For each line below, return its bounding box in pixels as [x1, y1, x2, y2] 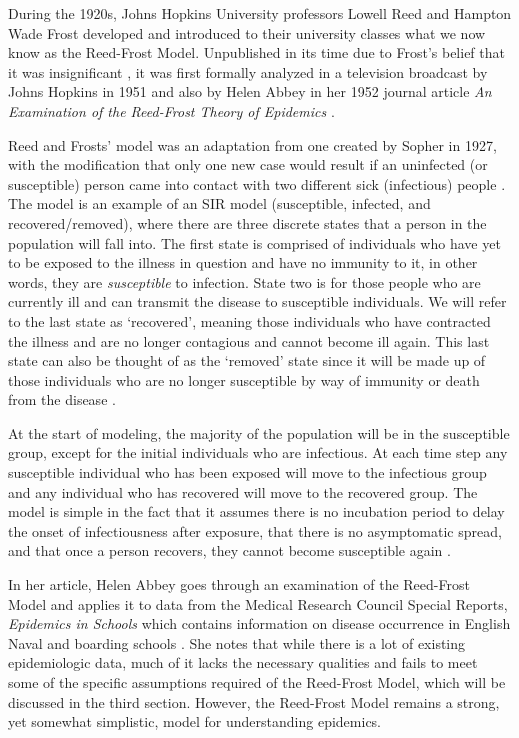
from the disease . [8, 389, 116, 410]
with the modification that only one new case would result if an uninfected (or [8, 154, 488, 175]
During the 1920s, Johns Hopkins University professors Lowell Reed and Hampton [8, 3, 512, 23]
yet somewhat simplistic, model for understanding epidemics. [8, 711, 382, 732]
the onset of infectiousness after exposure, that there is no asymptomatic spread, [8, 520, 502, 541]
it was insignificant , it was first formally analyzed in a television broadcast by [8, 61, 488, 82]
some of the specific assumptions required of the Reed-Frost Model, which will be [8, 672, 506, 692]
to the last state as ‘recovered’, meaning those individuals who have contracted [8, 310, 491, 331]
